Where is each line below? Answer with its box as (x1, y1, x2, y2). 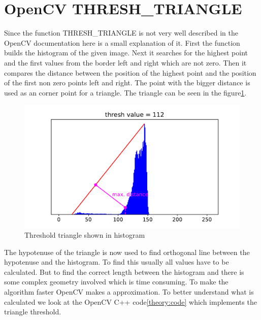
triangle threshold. (4, 306, 61, 317)
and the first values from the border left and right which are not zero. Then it (4, 57, 247, 68)
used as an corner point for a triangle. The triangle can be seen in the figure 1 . (4, 87, 247, 98)
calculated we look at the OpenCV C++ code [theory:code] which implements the (4, 296, 257, 307)
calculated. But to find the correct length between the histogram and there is (4, 266, 244, 277)
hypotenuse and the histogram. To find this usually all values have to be (4, 257, 229, 267)
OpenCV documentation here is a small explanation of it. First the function (4, 37, 240, 48)
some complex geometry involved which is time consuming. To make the (4, 276, 229, 287)
